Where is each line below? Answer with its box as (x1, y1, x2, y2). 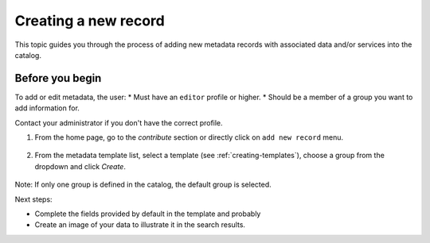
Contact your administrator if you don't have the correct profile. (14, 118, 223, 127)
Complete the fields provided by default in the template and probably (34, 209, 261, 218)
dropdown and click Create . (34, 161, 127, 171)
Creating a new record (14, 12, 165, 29)
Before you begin (14, 71, 102, 85)
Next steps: (14, 195, 53, 204)
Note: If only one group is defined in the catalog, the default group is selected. (14, 179, 272, 190)
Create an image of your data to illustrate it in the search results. (34, 220, 246, 229)
